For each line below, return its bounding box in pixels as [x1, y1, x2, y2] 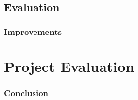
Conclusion [4, 86, 48, 99]
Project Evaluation [4, 56, 135, 76]
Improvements [4, 25, 62, 37]
